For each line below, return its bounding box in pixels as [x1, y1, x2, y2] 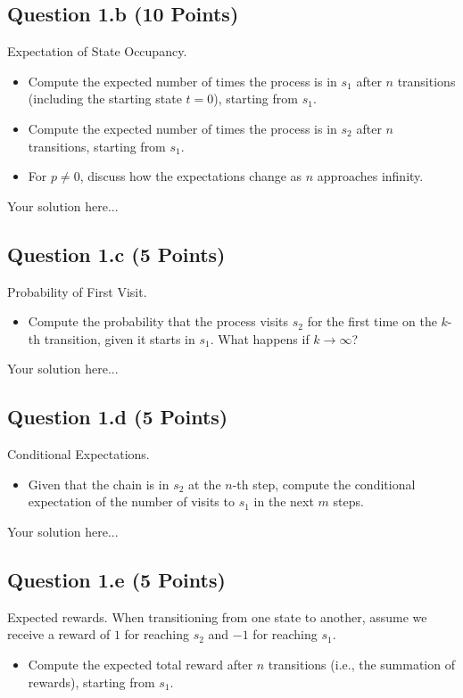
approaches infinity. [317, 167, 424, 185]
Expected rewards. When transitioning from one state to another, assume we [7, 607, 427, 626]
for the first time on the [307, 312, 437, 331]
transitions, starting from [28, 136, 166, 155]
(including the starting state [28, 89, 182, 108]
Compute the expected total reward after [28, 654, 253, 673]
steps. [333, 492, 364, 511]
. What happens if [210, 329, 310, 348]
